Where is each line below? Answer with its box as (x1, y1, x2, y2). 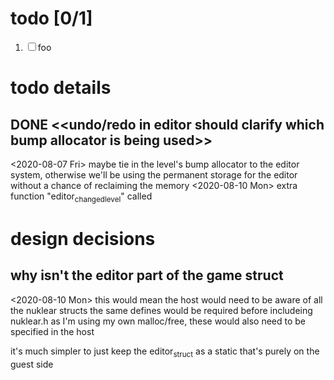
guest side (10, 358, 54, 370)
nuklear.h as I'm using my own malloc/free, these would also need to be (10, 315, 307, 327)
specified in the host (10, 325, 95, 337)
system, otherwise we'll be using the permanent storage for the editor (10, 168, 298, 181)
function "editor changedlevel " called (10, 190, 153, 204)
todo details (10, 77, 112, 99)
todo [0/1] (10, 7, 93, 30)
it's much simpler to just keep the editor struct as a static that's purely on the (10, 345, 320, 359)
